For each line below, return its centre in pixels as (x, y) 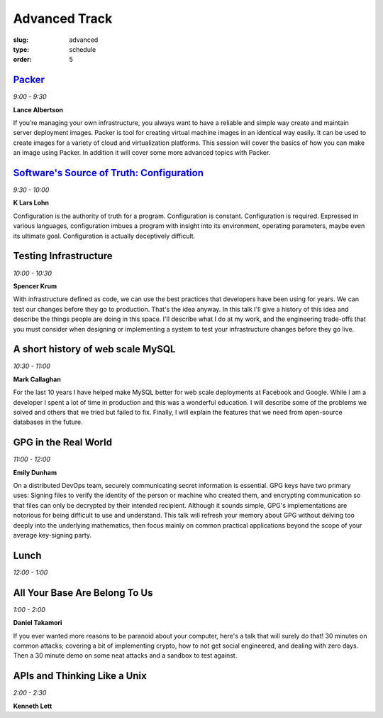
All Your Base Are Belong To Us (83, 593)
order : (22, 60)
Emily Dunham (35, 472)
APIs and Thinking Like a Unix (80, 676)
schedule (83, 49)
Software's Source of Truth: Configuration (108, 173)
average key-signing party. (52, 535)
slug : (21, 40)
